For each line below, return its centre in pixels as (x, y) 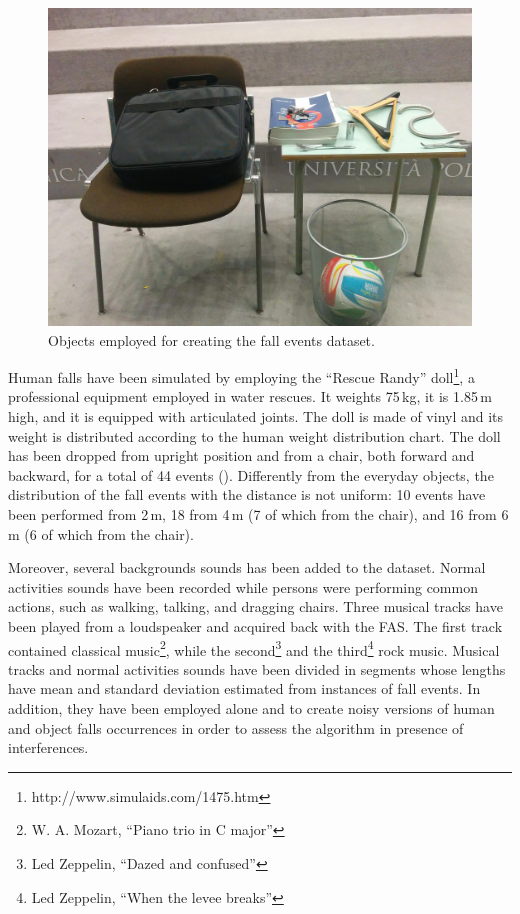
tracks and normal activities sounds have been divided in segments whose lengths (257, 668)
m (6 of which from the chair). (101, 533)
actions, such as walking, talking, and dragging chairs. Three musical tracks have (255, 606)
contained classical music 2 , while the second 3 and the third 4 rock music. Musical (254, 648)
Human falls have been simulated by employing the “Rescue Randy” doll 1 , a (241, 375)
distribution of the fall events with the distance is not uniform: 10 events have (247, 494)
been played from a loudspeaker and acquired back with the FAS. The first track (255, 625)
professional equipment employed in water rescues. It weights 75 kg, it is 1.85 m (250, 396)
